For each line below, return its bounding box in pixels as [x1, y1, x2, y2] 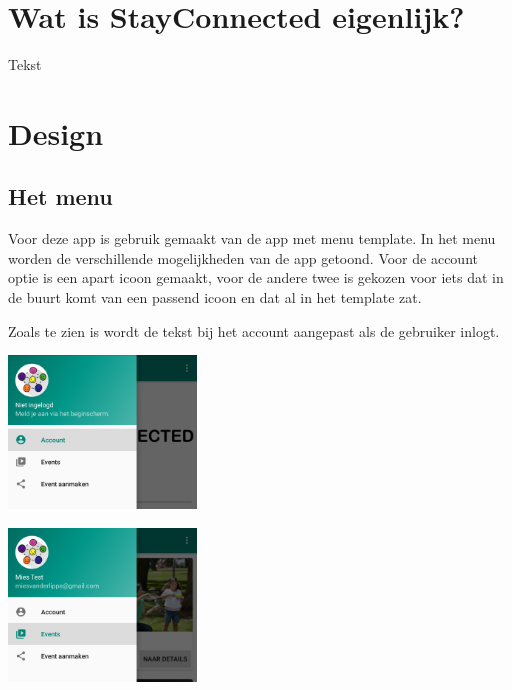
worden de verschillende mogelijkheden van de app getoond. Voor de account [8, 247, 478, 268]
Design [8, 112, 104, 153]
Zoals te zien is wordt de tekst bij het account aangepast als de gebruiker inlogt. [8, 320, 500, 341]
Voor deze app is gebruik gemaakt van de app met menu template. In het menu [8, 228, 496, 249]
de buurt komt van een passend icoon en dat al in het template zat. [8, 287, 422, 308]
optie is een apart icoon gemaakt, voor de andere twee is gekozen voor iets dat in [8, 267, 504, 288]
